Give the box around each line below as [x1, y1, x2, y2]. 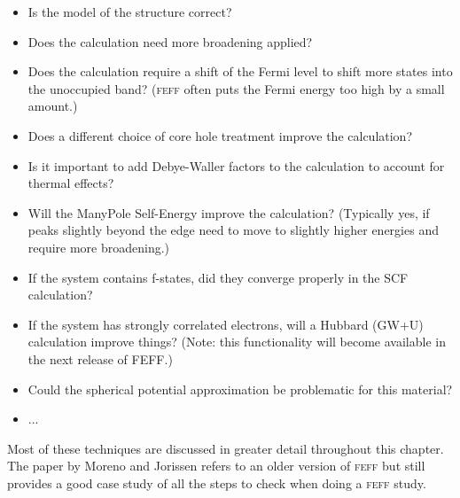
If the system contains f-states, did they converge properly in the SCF [27, 268, 409, 286]
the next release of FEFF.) [27, 349, 173, 368]
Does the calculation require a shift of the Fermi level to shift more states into [27, 62, 453, 81]
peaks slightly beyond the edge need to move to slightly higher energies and [27, 221, 439, 239]
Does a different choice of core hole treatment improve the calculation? [27, 126, 412, 144]
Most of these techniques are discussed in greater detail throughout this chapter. [7, 439, 444, 457]
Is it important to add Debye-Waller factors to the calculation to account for [27, 156, 445, 175]
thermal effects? [27, 174, 114, 192]
